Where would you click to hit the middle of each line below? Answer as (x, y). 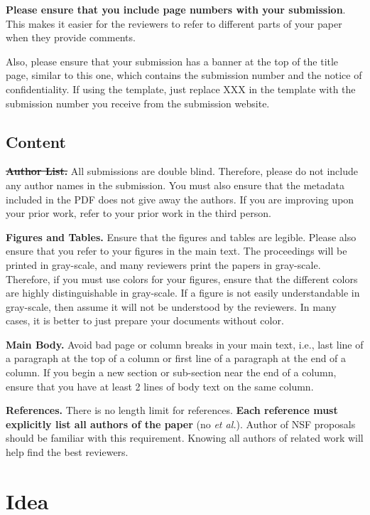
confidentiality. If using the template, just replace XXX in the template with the (181, 89)
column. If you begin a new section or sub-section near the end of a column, (171, 372)
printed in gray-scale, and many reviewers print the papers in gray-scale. (163, 264)
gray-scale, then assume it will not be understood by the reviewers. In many (171, 306)
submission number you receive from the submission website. (138, 103)
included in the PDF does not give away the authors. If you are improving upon (180, 199)
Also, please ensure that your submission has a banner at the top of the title (172, 61)
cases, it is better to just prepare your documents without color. (145, 320)
